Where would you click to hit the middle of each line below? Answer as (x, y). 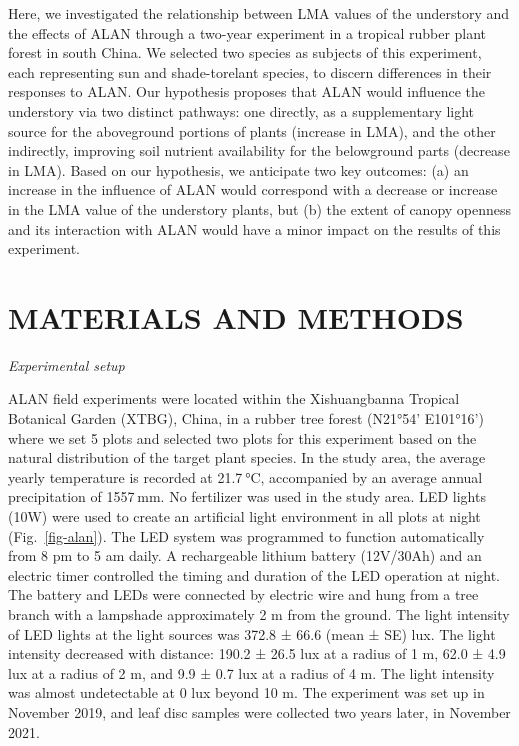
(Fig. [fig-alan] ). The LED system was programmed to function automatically (246, 535)
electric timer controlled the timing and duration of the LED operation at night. (254, 574)
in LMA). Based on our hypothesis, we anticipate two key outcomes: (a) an (238, 169)
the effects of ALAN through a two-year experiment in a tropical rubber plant (247, 32)
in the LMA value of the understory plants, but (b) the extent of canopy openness (260, 208)
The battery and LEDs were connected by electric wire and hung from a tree (243, 594)
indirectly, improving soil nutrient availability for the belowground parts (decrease (259, 150)
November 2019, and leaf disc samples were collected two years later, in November (259, 711)
